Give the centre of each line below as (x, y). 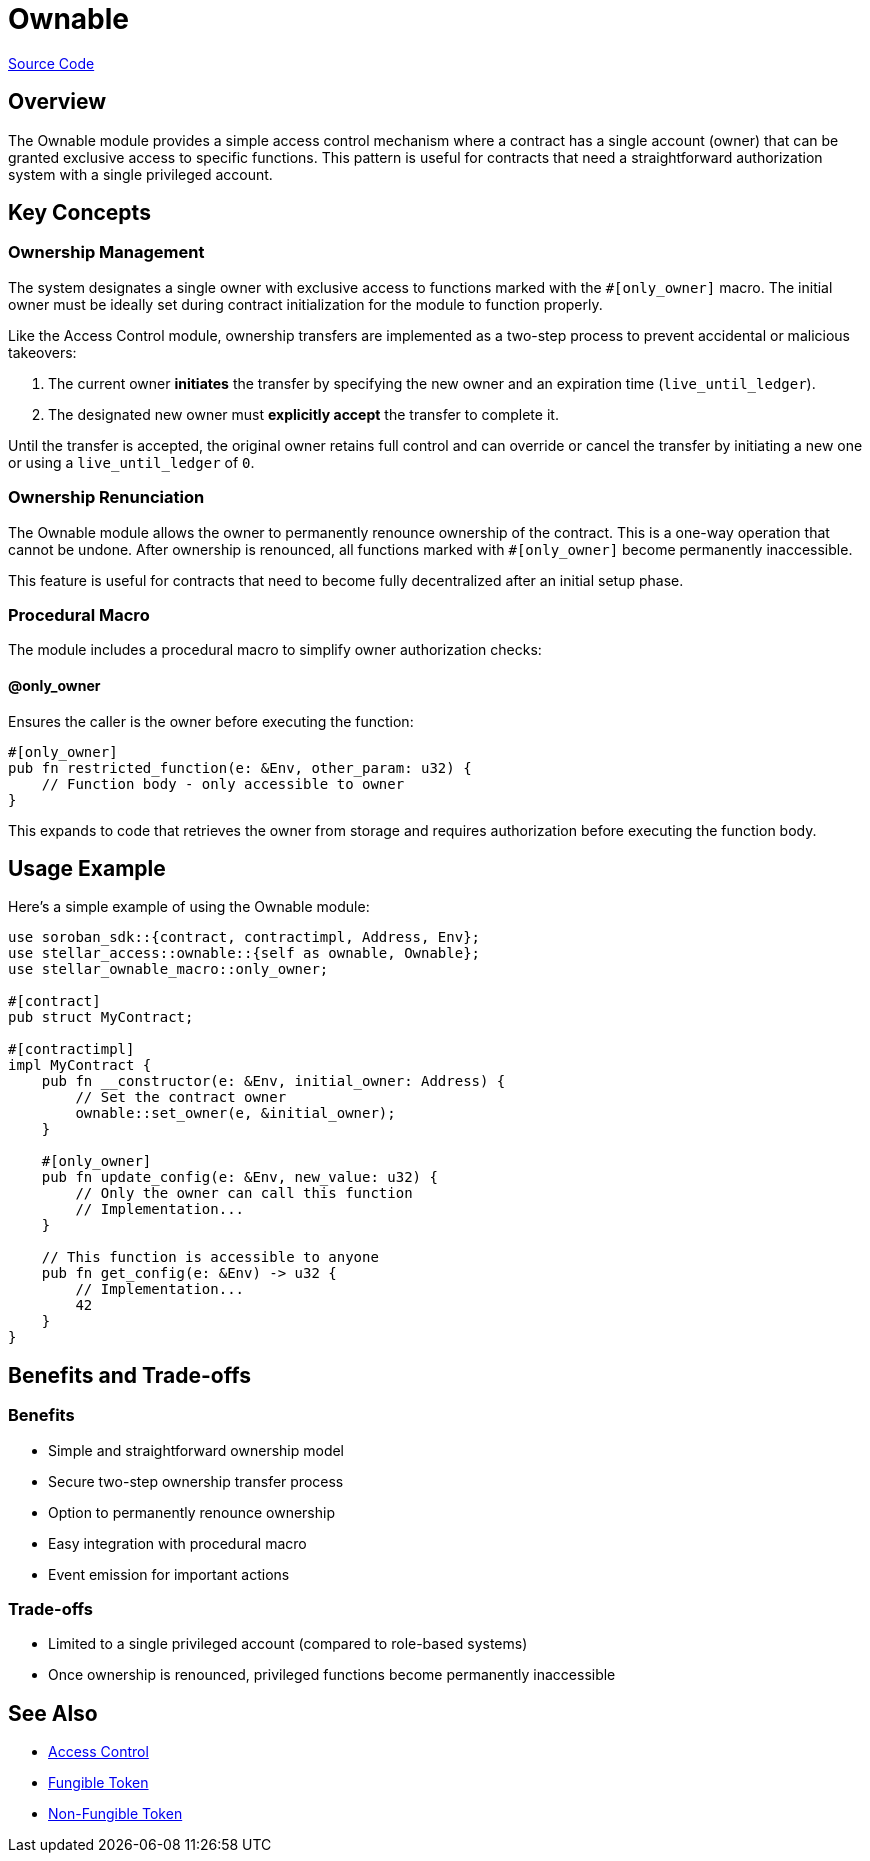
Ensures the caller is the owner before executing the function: (211, 721)
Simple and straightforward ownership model (196, 1450)
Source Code (51, 63)
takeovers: (42, 352)
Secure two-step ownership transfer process (196, 1481)
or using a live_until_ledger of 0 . (131, 462)
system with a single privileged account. (140, 174)
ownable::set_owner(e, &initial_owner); (235, 1113)
